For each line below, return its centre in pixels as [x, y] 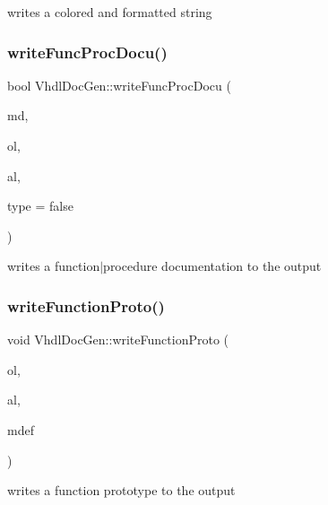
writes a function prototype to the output [121, 490]
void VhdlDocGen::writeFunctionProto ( [118, 340]
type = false [40, 206]
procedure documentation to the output [212, 266]
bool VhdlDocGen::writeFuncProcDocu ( [119, 85]
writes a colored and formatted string [110, 12]
